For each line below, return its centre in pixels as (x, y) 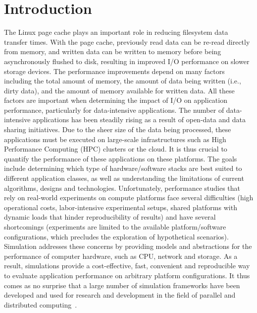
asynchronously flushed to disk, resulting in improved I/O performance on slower (127, 61)
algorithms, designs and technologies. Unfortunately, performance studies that (122, 188)
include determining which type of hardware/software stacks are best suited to (123, 168)
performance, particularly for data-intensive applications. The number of (114, 110)
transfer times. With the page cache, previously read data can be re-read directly (127, 41)
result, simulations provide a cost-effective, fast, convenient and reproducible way (127, 266)
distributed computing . (41, 304)
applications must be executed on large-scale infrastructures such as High (115, 139)
